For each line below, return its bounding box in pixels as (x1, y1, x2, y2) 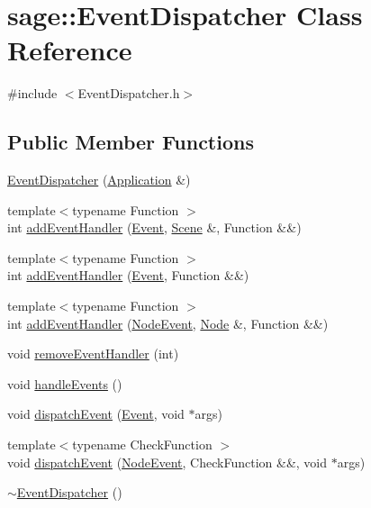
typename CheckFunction (72, 435, 213, 454)
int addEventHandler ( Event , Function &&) (7, 266, 249, 285)
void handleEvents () (7, 374, 122, 393)
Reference (7, 32, 132, 68)
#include (7, 84, 58, 103)
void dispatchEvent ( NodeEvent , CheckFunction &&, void (7, 452, 328, 471)
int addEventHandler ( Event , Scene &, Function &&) (7, 218, 302, 237)
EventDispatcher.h (77, 84, 180, 103)
